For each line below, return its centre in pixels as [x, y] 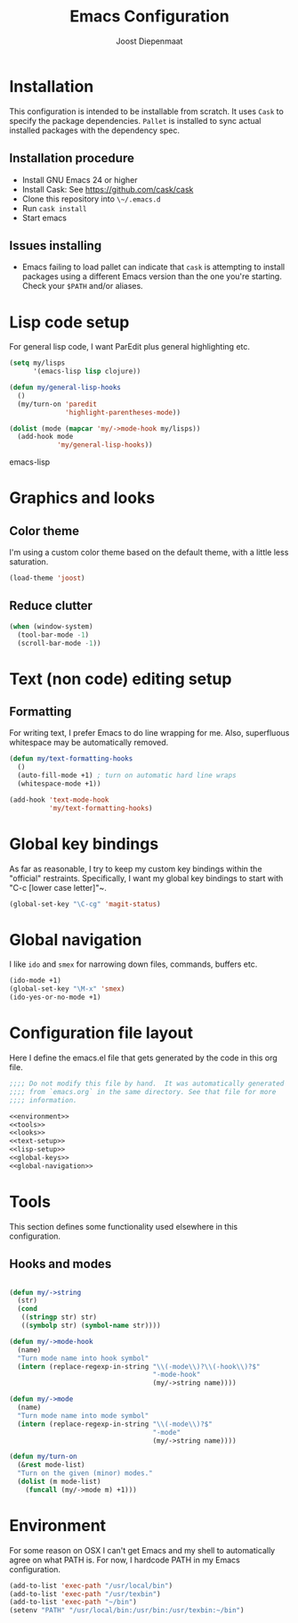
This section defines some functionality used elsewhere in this [124, 1226]
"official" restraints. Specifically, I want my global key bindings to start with [146, 878]
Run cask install [54, 208]
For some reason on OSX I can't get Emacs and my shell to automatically [142, 1550]
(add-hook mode [45, 437]
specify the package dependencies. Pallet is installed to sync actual [135, 120]
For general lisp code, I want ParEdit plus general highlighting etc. [130, 347]
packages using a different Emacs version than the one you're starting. [152, 276]
